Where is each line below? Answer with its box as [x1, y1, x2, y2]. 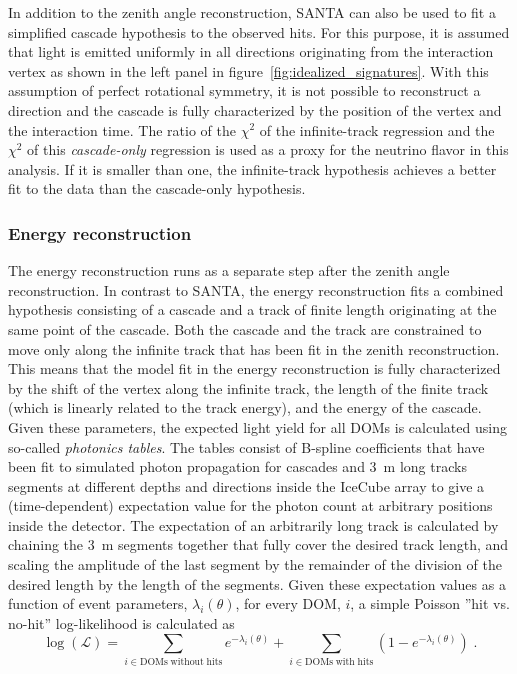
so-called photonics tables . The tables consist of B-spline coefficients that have [8, 436, 485, 457]
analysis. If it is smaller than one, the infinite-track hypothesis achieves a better [8, 158, 497, 179]
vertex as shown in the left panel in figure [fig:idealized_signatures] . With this [8, 60, 489, 81]
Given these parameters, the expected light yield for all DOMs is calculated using [8, 416, 507, 437]
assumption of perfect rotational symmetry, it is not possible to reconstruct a [8, 80, 481, 101]
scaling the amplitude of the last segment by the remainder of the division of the [8, 554, 502, 575]
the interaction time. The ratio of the [8, 119, 236, 140]
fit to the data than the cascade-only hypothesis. [8, 178, 306, 199]
